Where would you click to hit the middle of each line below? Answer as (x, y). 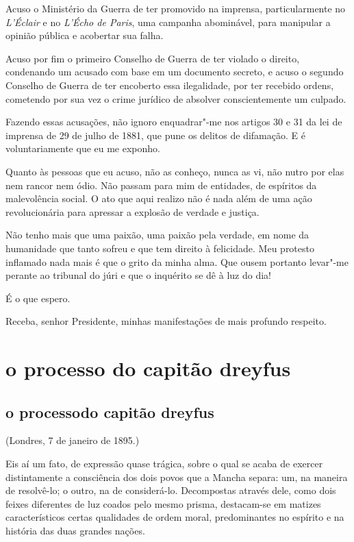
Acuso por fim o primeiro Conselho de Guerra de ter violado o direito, (153, 58)
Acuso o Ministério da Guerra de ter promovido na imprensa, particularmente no (176, 8)
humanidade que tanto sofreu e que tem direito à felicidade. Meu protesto (160, 248)
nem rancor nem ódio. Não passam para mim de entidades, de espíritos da (161, 185)
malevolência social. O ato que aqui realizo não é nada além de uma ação (159, 198)
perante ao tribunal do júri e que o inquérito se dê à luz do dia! (138, 275)
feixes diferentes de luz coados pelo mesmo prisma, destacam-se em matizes (163, 503)
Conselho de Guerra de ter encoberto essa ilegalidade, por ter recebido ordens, (170, 85)
